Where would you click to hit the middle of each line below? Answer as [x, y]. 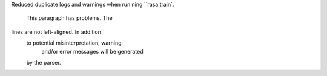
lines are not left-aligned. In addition [56, 32]
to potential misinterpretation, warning [74, 43]
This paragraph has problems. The [69, 18]
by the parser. [44, 62]
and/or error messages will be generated [92, 51]
